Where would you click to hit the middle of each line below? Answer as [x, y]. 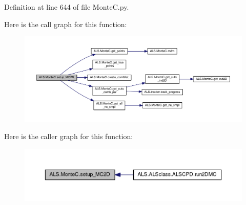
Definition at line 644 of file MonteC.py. [67, 7]
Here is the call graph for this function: [66, 24]
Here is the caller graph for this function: [69, 136]
